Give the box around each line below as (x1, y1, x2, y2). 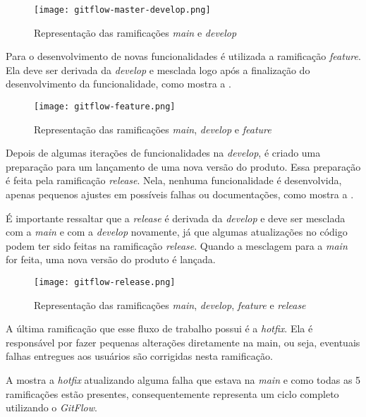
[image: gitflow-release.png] (34, 277, 176, 288)
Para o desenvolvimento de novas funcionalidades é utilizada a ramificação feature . (6, 49, 361, 64)
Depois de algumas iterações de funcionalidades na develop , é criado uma (6, 145, 321, 160)
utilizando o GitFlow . (6, 400, 97, 415)
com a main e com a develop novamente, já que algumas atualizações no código (6, 224, 348, 239)
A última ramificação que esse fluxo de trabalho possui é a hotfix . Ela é (6, 321, 313, 336)
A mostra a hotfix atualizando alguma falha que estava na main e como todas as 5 (6, 373, 361, 387)
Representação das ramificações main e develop (34, 25, 237, 40)
